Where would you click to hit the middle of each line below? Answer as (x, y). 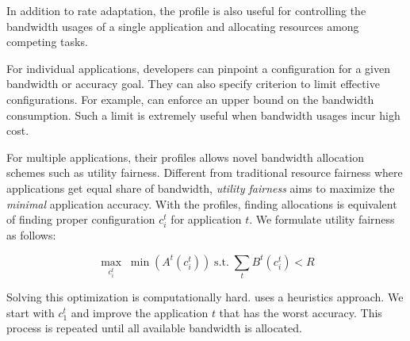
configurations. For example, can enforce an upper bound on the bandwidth (190, 99)
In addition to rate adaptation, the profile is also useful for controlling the (186, 10)
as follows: (31, 235)
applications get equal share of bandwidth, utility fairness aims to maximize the (201, 188)
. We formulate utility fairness (322, 219)
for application (206, 219)
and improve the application (140, 312)
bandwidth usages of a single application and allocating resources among (183, 26)
